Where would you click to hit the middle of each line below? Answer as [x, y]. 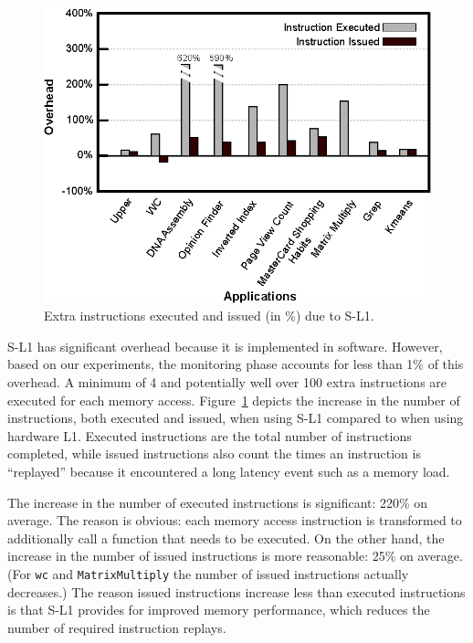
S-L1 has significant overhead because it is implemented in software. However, [225, 346]
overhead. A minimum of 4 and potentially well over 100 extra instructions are [227, 382]
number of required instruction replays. [117, 627]
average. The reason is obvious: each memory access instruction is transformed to [235, 520]
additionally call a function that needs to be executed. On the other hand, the [226, 538]
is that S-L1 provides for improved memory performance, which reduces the [219, 610]
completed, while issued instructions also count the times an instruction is [214, 453]
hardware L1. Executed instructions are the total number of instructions [210, 435]
